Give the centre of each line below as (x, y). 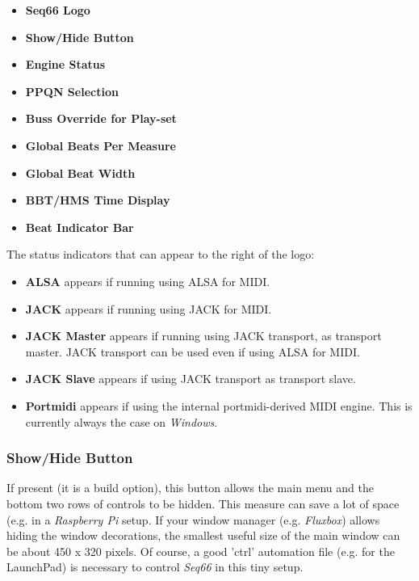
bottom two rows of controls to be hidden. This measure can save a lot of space (203, 503)
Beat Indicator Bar (80, 227)
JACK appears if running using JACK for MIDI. (149, 308)
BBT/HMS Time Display (98, 200)
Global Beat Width (80, 173)
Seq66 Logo (58, 10)
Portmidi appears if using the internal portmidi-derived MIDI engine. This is (219, 405)
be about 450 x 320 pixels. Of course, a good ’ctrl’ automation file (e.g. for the (201, 551)
